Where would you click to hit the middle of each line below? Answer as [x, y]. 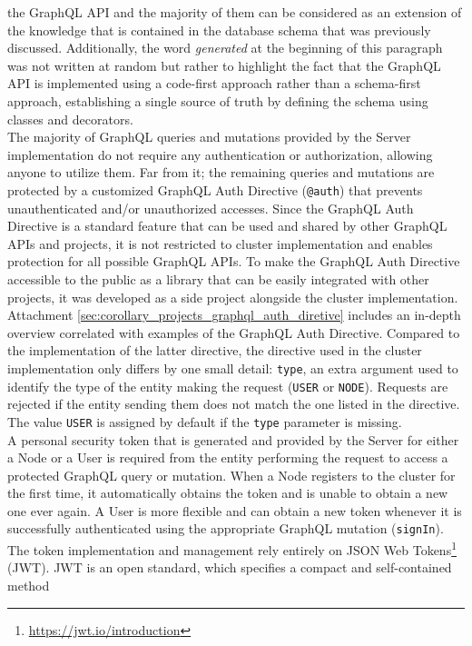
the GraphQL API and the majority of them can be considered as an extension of [235, 12]
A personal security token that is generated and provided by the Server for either [233, 439]
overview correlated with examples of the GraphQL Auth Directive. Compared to [234, 332]
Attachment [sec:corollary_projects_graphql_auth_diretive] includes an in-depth [234, 315]
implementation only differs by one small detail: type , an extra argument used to [233, 368]
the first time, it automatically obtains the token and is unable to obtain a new [228, 493]
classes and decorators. [70, 119]
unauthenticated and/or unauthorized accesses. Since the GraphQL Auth [211, 208]
